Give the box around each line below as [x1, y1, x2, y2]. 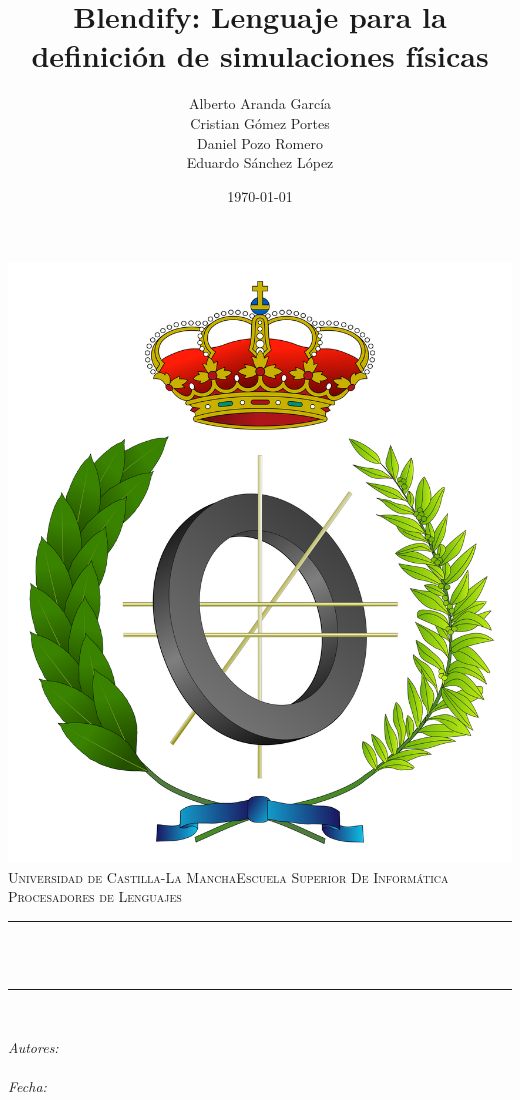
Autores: [8, 1036, 59, 1057]
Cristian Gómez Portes [190, 112, 330, 133]
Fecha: [8, 1075, 47, 1096]
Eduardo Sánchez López [186, 152, 334, 173]
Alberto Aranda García [188, 93, 332, 114]
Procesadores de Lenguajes [8, 886, 182, 907]
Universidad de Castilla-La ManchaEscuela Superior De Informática [8, 866, 449, 887]
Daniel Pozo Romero [197, 132, 323, 153]
